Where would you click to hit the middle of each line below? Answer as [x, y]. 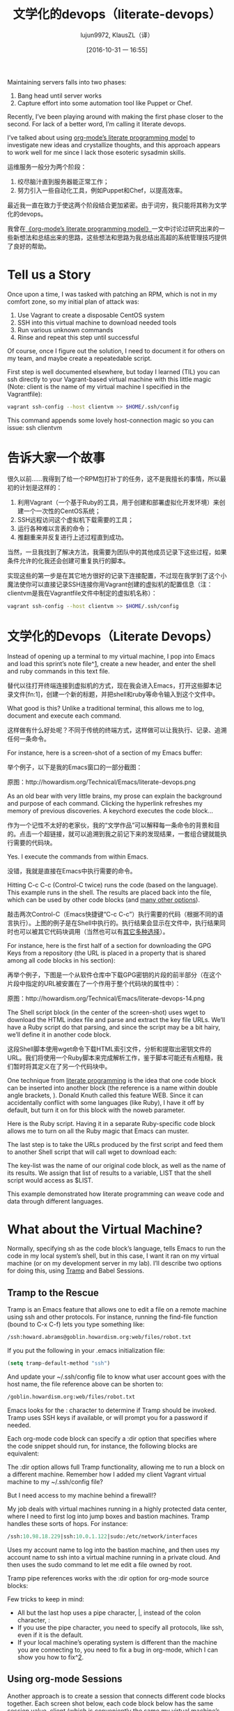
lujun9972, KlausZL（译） [117, 35]
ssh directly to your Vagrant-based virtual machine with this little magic [109, 379]
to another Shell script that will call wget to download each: [92, 1152]
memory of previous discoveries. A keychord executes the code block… [110, 810]
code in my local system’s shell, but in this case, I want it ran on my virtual [113, 1256]
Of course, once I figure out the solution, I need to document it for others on [116, 350]
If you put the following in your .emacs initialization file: [86, 1351]
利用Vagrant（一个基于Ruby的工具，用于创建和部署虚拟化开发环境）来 [118, 502]
